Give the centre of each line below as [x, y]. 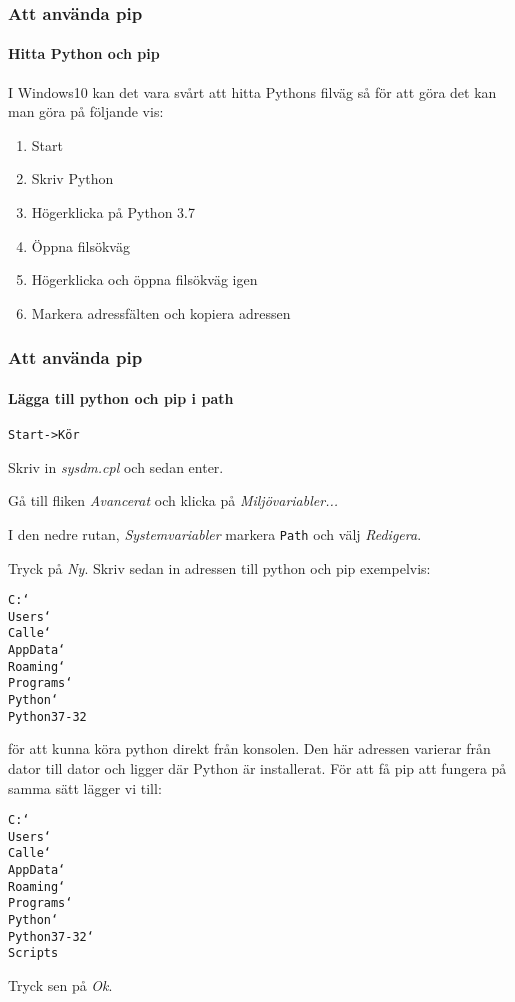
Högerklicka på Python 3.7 [113, 212]
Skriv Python [72, 178]
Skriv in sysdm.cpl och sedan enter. [116, 466]
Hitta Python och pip [84, 53]
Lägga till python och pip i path [121, 397]
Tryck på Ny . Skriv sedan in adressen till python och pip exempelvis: [219, 567]
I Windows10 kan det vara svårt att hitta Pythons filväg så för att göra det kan [252, 91]
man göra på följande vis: [86, 111]
